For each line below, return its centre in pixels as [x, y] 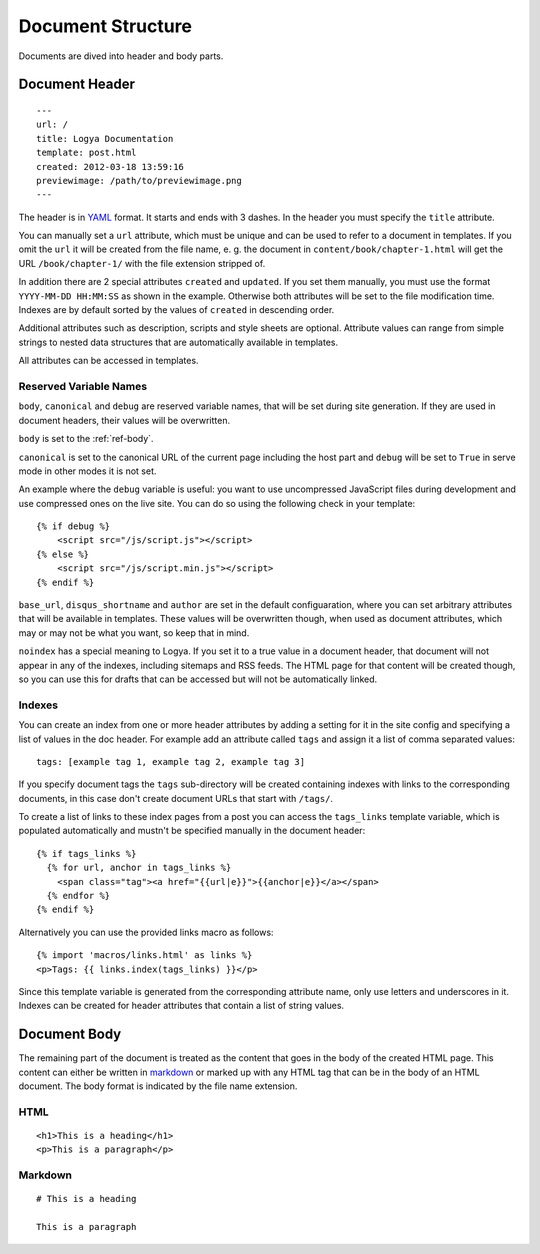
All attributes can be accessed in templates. [108, 361]
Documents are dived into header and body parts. [121, 56]
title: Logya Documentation [105, 138]
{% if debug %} [73, 526]
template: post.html [86, 153]
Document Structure [105, 26]
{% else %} [63, 554]
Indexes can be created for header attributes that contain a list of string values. [181, 1006]
